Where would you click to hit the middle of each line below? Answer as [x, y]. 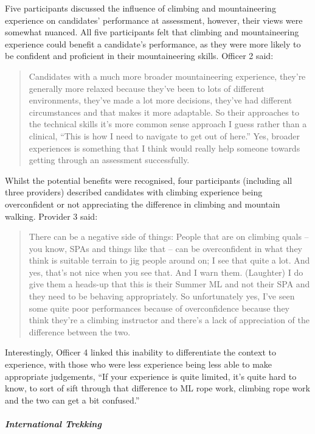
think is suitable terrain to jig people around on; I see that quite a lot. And [169, 260]
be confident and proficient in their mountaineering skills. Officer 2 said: [139, 56]
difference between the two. [80, 331]
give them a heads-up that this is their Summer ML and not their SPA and [169, 284]
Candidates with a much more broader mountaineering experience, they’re [167, 76]
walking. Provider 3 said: [51, 216]
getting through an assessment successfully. [109, 160]
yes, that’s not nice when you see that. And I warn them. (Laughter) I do [166, 272]
